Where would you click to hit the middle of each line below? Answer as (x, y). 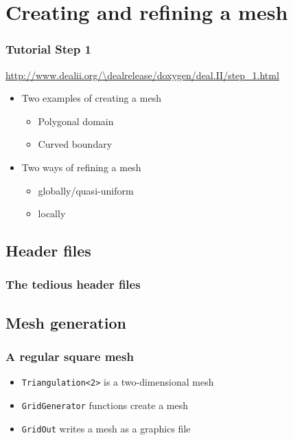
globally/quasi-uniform (86, 190)
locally (52, 213)
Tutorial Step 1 (48, 49)
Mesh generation (66, 322)
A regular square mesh (70, 356)
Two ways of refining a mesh (81, 167)
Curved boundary (75, 144)
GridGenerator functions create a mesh (105, 405)
